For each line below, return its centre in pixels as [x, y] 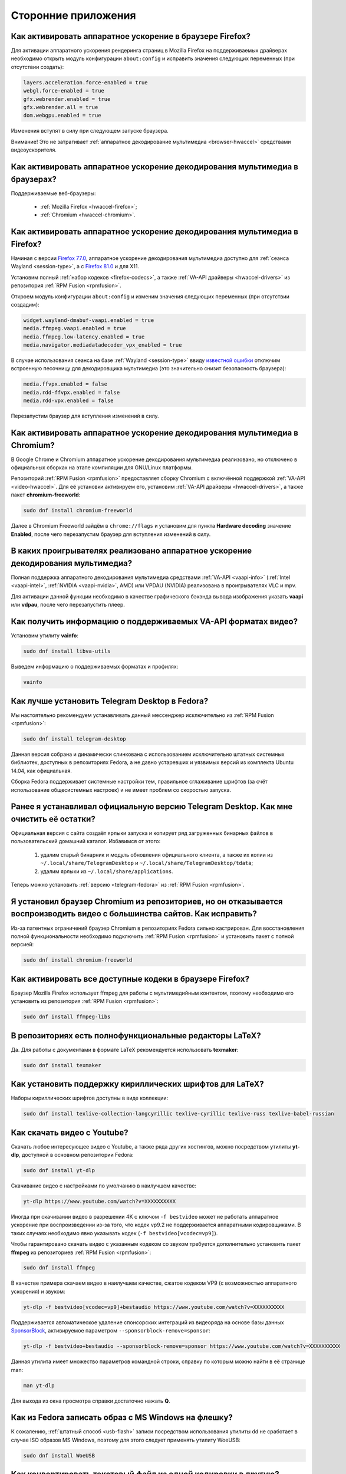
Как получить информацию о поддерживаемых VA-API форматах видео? [154, 622]
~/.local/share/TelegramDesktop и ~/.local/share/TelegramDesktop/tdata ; [147, 863]
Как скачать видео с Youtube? [70, 1132]
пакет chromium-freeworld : [46, 495]
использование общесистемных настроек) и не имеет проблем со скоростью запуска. [121, 789]
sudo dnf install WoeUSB [59, 1455]
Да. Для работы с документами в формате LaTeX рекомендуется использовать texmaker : [125, 1049]
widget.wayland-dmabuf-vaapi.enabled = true [89, 320]
